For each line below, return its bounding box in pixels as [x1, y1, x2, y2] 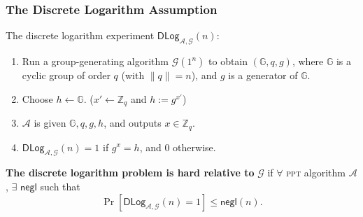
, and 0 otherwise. [139, 139, 216, 154]
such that [40, 178, 80, 193]
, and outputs [104, 115, 162, 130]
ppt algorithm [286, 165, 346, 180]
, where [292, 54, 324, 69]
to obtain [208, 54, 248, 69]
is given [34, 115, 66, 130]
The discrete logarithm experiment [6, 28, 155, 43]
